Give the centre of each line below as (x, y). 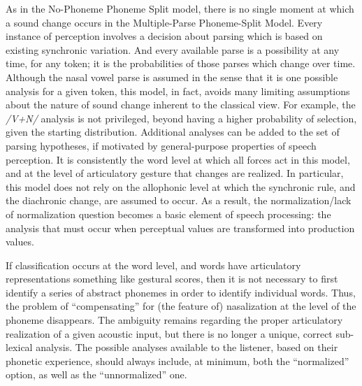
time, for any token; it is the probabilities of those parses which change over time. (181, 63)
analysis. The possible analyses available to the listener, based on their (187, 347)
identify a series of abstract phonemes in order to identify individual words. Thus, (181, 292)
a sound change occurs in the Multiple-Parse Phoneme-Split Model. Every (164, 22)
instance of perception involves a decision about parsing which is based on (164, 36)
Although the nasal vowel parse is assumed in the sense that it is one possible (172, 77)
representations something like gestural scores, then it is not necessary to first (172, 279)
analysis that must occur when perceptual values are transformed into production (180, 228)
